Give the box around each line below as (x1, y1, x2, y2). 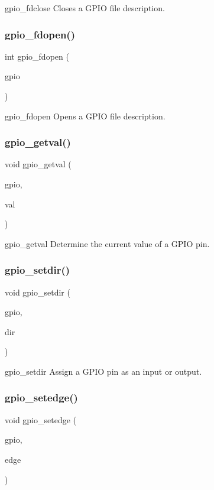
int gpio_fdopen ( (5, 50, 69, 62)
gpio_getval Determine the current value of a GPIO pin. (5, 237, 210, 249)
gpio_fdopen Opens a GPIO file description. (5, 109, 166, 122)
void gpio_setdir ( (5, 285, 70, 298)
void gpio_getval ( (5, 158, 72, 170)
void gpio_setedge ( (5, 413, 77, 426)
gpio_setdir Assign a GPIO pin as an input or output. (5, 365, 202, 377)
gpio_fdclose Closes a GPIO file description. (5, 2, 165, 14)
